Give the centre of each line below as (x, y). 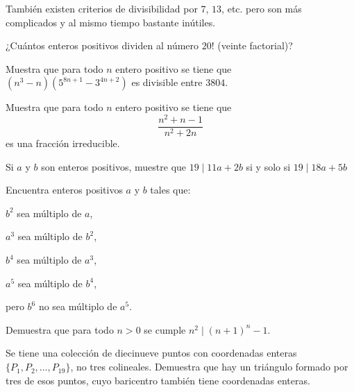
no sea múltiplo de (78, 306)
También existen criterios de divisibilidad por (102, 8)
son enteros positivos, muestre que (114, 166)
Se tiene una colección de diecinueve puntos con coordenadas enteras (151, 353)
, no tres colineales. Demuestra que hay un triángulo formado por (209, 367)
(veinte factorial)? (255, 45)
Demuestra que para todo (60, 329)
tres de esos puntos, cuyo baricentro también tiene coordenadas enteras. (158, 380)
